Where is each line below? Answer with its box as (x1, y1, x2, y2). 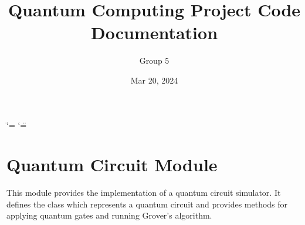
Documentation (90, 20, 218, 44)
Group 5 (139, 54, 170, 67)
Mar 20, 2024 (130, 74, 178, 86)
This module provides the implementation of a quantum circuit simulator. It (6, 186, 281, 199)
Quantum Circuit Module (6, 153, 218, 176)
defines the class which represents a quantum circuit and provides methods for (6, 198, 288, 210)
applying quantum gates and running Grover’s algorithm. (6, 209, 212, 221)
